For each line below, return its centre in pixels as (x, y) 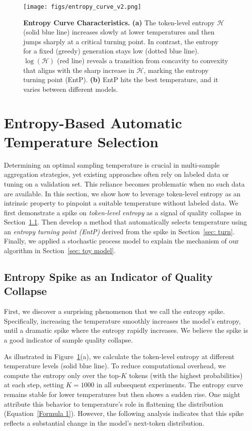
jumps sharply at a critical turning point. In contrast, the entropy (121, 41)
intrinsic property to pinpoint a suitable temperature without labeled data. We (121, 203)
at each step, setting (34, 385)
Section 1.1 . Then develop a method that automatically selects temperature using (126, 222)
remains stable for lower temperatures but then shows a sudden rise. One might (122, 394)
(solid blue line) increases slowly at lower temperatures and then (119, 32)
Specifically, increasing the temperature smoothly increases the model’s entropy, (122, 320)
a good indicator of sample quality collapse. (69, 340)
